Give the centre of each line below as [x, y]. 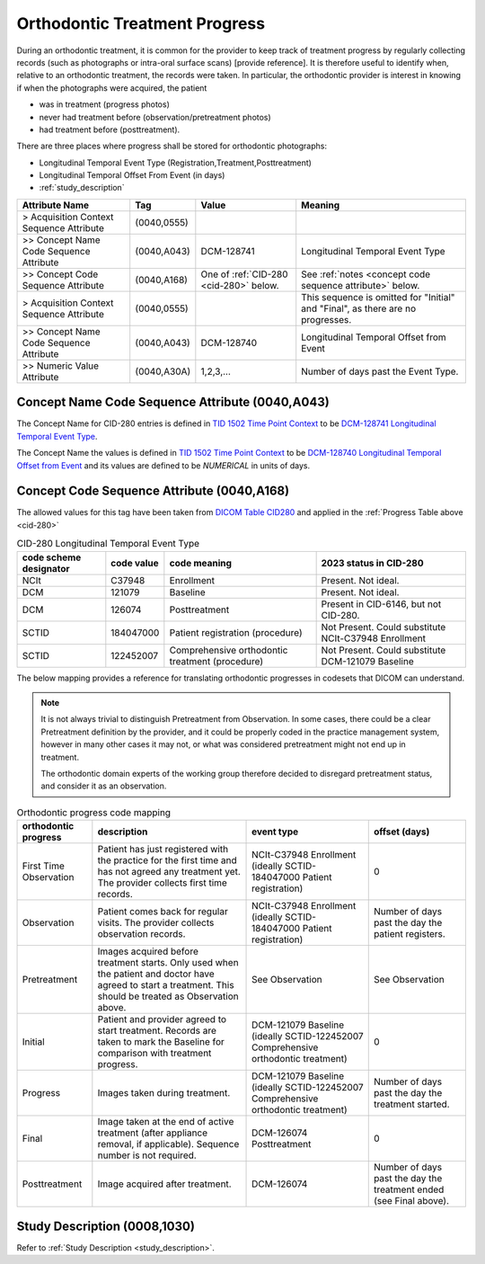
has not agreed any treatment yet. [169, 872]
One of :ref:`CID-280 [244, 274]
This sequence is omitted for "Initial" [378, 297]
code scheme [52, 557]
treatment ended [409, 1189]
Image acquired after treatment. [165, 1184]
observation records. [141, 934]
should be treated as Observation [168, 996]
